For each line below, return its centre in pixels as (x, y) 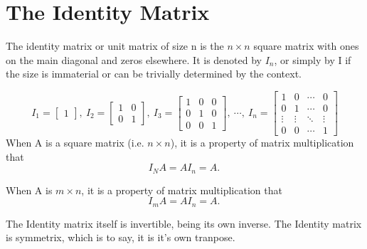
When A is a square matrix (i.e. (75, 143)
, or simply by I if (313, 59)
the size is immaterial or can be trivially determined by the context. (154, 74)
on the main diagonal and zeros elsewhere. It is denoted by (134, 59)
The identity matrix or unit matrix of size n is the (115, 46)
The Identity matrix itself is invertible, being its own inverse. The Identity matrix (184, 223)
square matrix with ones (306, 46)
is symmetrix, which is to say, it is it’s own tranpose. (121, 237)
